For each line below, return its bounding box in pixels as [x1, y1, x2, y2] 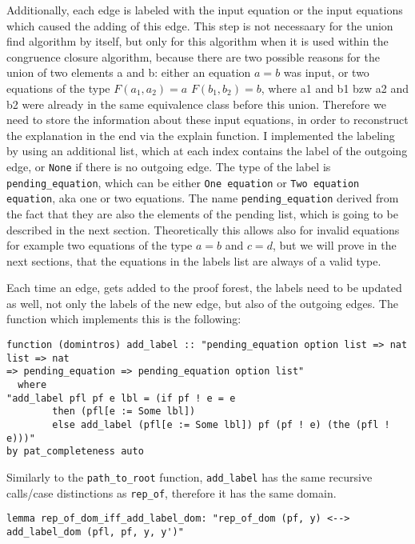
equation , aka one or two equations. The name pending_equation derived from [6, 190, 399, 206]
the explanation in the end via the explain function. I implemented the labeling [6, 126, 395, 143]
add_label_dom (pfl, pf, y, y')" [6, 526, 184, 538]
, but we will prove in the [272, 237, 397, 254]
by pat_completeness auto [6, 446, 144, 458]
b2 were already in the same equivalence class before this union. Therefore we [6, 95, 386, 112]
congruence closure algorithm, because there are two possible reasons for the [6, 48, 380, 65]
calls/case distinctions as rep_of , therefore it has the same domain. [6, 484, 337, 501]
